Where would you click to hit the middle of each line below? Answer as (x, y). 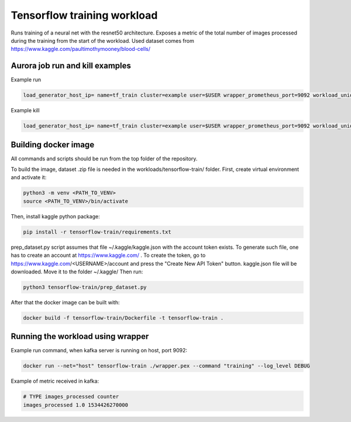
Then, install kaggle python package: (55, 216)
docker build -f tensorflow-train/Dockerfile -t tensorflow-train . (123, 318)
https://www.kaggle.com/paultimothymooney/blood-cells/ (80, 49)
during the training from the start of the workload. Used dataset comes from (102, 40)
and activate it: (29, 177)
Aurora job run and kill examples (71, 66)
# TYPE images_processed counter (71, 397)
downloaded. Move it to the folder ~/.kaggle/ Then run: (77, 272)
